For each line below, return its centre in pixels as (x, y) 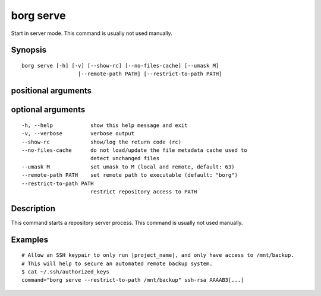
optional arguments (48, 110)
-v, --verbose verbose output (78, 134)
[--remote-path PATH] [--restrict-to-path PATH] (150, 74)
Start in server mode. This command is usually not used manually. (92, 33)
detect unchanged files (125, 158)
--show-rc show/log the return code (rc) (101, 142)
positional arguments (51, 91)
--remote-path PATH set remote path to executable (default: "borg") (130, 175)
